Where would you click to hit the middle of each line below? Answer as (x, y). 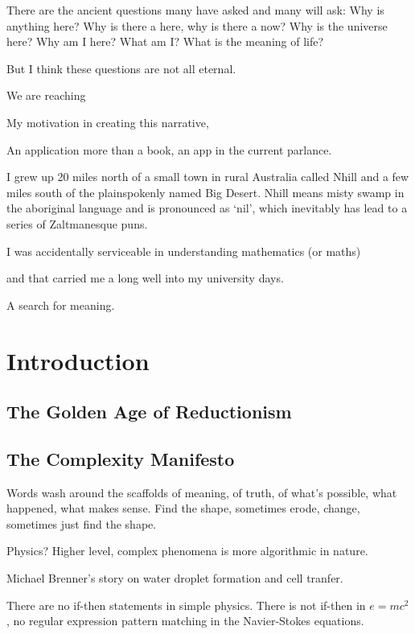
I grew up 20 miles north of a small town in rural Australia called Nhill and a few (208, 177)
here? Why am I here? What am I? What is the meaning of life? (165, 41)
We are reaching (46, 95)
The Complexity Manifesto (121, 458)
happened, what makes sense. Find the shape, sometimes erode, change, (183, 508)
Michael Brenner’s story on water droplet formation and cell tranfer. (175, 578)
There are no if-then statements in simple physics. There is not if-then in (186, 605)
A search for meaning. (61, 305)
